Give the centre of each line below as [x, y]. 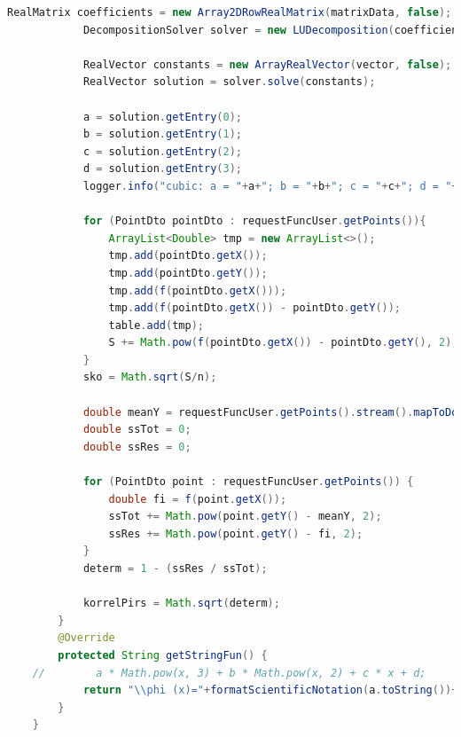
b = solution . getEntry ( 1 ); [162, 134]
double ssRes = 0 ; [137, 447]
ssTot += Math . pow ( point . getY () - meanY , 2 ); [245, 517]
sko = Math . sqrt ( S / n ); [150, 377]
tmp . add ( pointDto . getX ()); [188, 256]
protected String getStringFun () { [163, 655]
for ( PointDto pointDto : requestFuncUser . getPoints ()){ [254, 221]
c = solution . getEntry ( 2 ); [162, 151]
